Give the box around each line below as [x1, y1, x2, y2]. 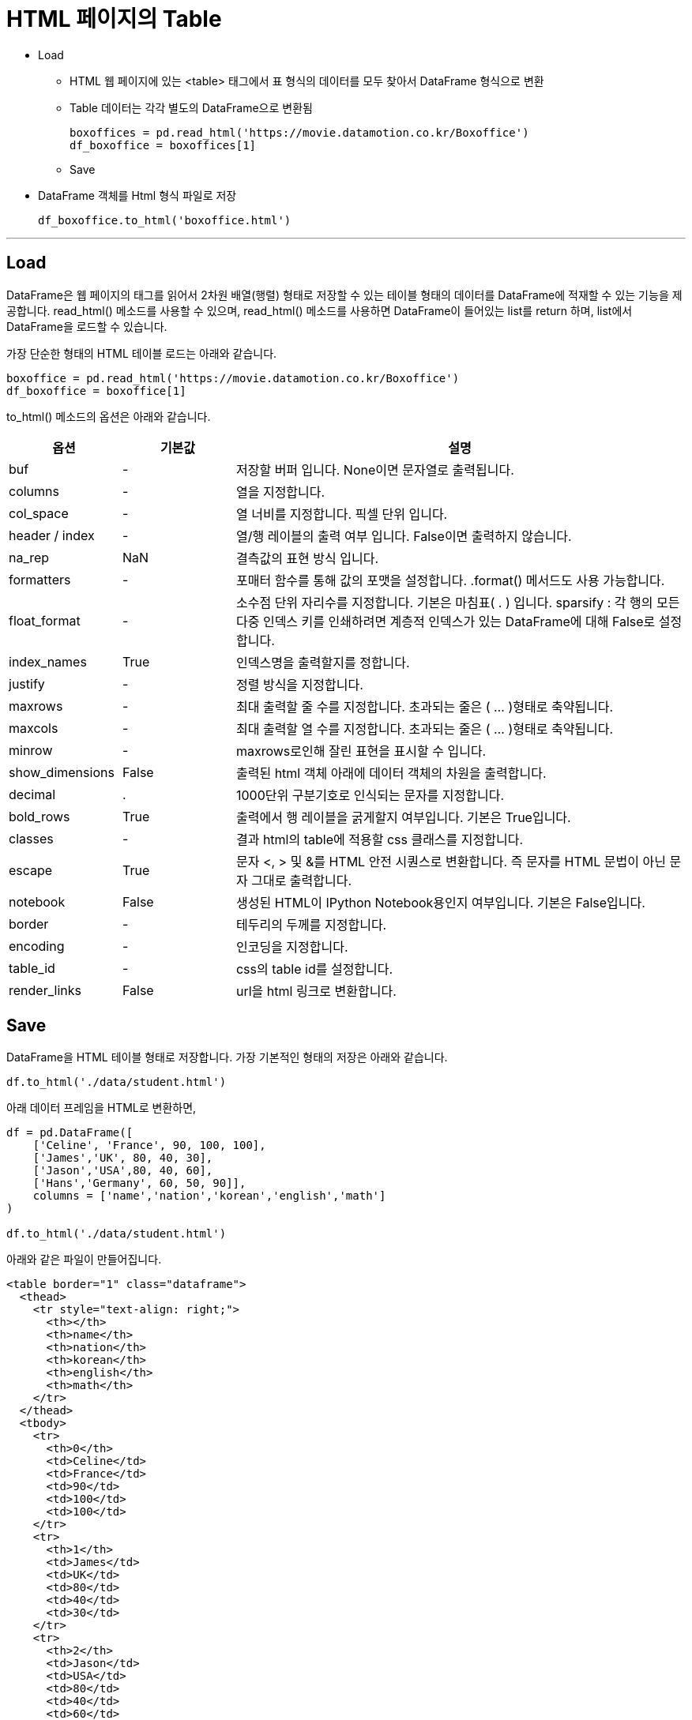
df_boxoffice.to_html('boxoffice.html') [38, 213, 291, 227]
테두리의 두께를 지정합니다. [235, 916, 387, 933]
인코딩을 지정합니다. [235, 938, 348, 955]
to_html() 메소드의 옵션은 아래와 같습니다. [6, 409, 211, 423]
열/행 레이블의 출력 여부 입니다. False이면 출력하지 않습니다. [235, 528, 572, 544]
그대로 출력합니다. [251, 872, 352, 888]
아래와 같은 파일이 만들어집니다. [6, 1252, 162, 1267]
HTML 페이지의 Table [6, 6, 222, 32]
